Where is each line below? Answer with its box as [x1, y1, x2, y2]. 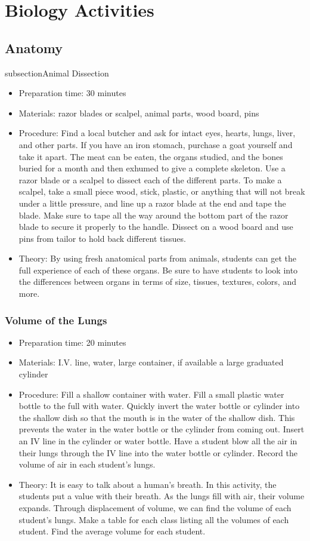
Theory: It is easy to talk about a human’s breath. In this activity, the [18, 478, 277, 490]
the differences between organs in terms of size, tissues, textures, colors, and [18, 275, 296, 288]
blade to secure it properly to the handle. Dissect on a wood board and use [18, 220, 293, 233]
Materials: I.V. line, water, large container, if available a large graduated [18, 356, 284, 368]
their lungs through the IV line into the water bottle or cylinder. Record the [18, 446, 297, 459]
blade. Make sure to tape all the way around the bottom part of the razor [18, 208, 289, 221]
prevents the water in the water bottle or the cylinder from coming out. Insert [18, 423, 305, 435]
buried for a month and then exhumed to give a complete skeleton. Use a [18, 162, 286, 174]
